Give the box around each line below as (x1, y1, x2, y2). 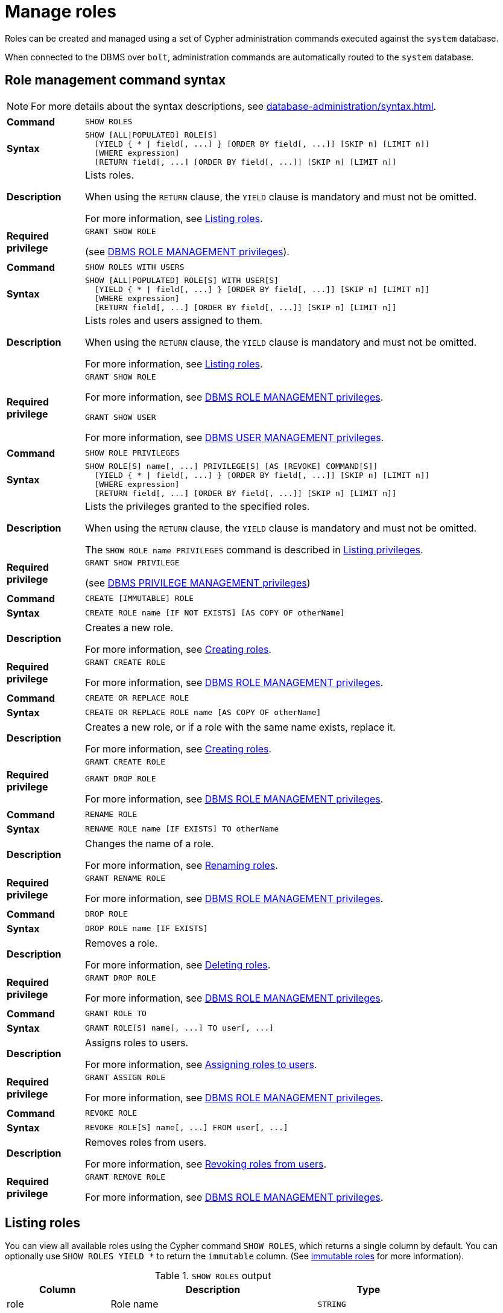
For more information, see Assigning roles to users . (85, 1058, 317, 1070)
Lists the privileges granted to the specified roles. (85, 500, 310, 512)
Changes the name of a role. (85, 837, 214, 850)
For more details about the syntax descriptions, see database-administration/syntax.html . (31, 100, 437, 112)
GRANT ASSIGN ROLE (85, 1072, 166, 1082)
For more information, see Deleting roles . (85, 958, 271, 971)
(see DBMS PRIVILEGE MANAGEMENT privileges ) (85, 576, 311, 589)
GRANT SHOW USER (85, 412, 156, 422)
